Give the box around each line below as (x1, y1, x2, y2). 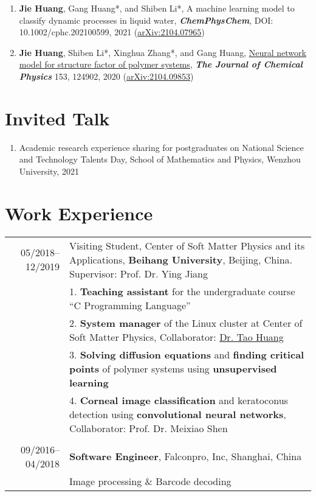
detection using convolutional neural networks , (69, 407, 286, 421)
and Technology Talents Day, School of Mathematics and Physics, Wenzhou (19, 153, 301, 166)
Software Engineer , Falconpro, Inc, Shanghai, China (69, 449, 302, 464)
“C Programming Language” (69, 298, 191, 312)
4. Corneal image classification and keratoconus (69, 393, 288, 407)
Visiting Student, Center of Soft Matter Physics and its (69, 238, 305, 253)
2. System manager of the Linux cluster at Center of (69, 315, 303, 330)
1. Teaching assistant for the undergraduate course (69, 284, 295, 298)
